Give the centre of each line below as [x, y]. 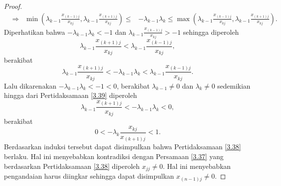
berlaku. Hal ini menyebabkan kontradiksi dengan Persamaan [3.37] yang [114, 156]
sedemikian [234, 85]
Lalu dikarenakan [30, 85]
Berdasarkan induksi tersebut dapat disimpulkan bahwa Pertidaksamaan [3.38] [123, 147]
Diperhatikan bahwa [35, 32]
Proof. [13, 6]
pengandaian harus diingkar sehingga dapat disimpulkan [89, 176]
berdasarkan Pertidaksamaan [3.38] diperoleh [72, 166]
